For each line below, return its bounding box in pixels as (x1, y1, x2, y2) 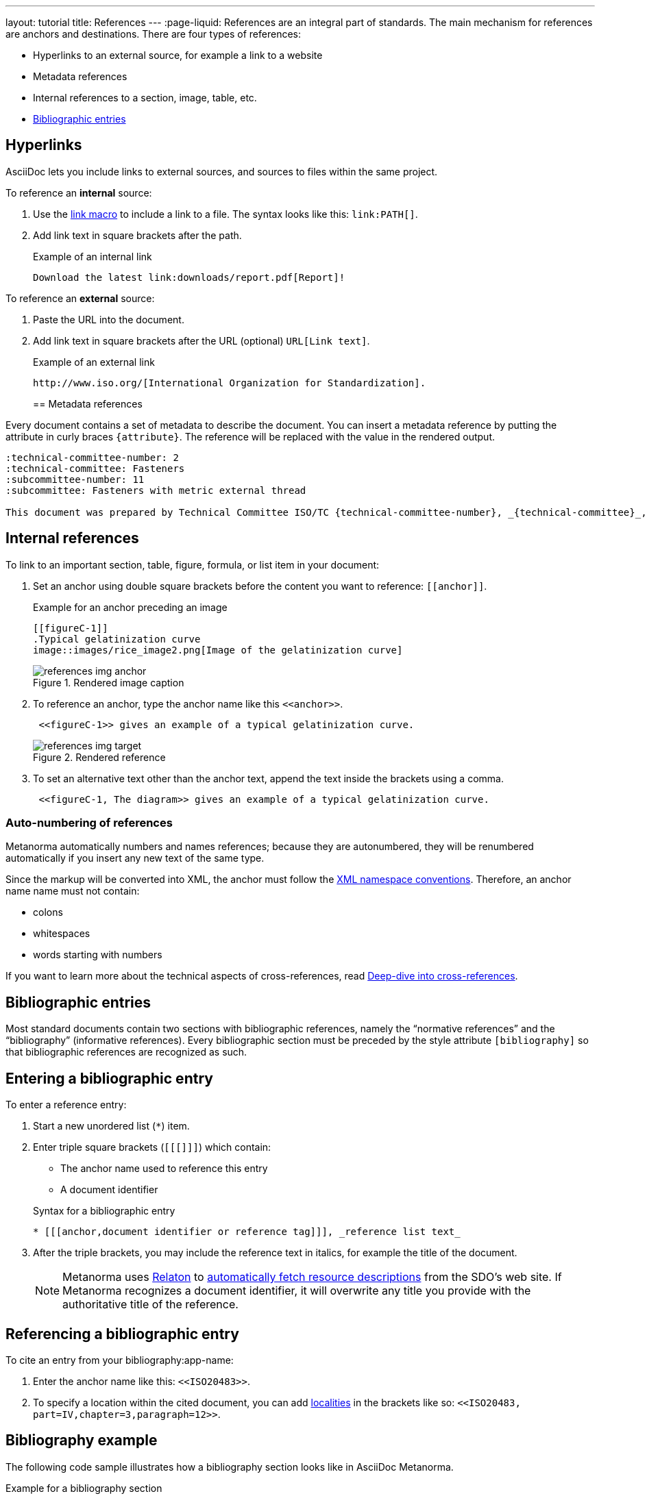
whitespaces (33, 927, 90, 940)
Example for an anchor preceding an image (33, 601, 228, 613)
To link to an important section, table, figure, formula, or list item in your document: (5, 558, 380, 571)
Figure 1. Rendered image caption (33, 676, 184, 688)
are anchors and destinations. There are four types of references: (5, 28, 302, 40)
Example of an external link (33, 356, 155, 368)
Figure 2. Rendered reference (33, 751, 166, 763)
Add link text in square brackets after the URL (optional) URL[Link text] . (33, 334, 370, 347)
